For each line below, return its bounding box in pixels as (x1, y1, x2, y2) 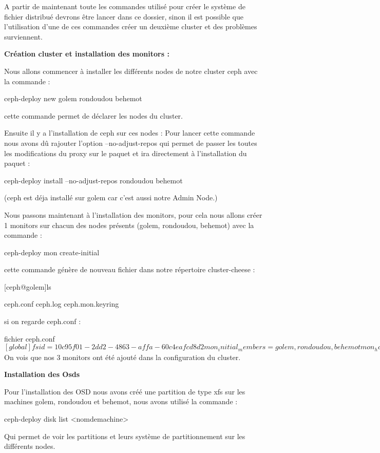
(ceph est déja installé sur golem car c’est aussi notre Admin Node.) (4, 192, 218, 203)
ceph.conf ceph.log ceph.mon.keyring (4, 298, 119, 309)
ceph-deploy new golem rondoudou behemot (4, 93, 142, 104)
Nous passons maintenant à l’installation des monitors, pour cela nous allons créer (4, 209, 262, 220)
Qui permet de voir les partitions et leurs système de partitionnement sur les (4, 430, 245, 441)
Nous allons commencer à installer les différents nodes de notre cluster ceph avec (4, 65, 258, 76)
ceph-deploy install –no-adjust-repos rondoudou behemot (4, 175, 183, 185)
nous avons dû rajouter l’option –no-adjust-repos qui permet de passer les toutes (4, 137, 257, 148)
